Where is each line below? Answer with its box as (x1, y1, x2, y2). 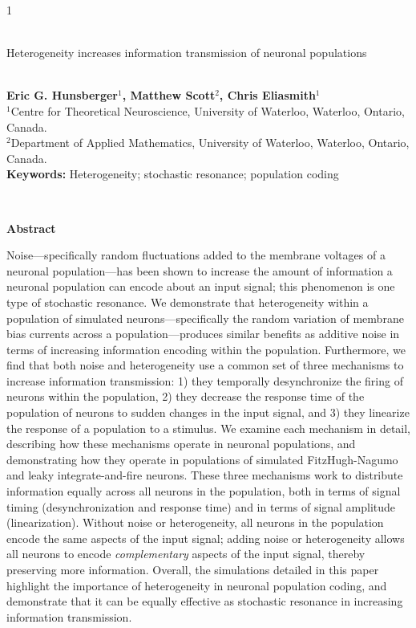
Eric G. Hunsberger (6, 87, 119, 104)
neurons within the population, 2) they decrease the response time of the (6, 388, 365, 405)
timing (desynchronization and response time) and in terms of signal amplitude (6, 498, 396, 515)
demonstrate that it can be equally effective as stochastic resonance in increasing (6, 593, 403, 610)
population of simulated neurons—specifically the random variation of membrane (6, 309, 404, 326)
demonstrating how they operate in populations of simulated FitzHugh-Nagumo (6, 451, 398, 467)
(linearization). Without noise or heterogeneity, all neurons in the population (6, 514, 384, 531)
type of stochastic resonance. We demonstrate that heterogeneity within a (6, 293, 369, 310)
